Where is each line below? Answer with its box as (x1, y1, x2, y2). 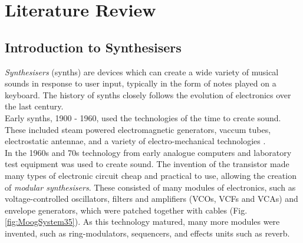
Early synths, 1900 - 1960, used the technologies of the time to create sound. (5, 111, 281, 124)
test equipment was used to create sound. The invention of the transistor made (5, 158, 289, 170)
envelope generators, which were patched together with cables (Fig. (5, 204, 248, 216)
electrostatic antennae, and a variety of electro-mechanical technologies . (5, 135, 266, 147)
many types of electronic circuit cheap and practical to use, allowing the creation (5, 169, 297, 181)
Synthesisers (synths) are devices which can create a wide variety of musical (5, 65, 279, 78)
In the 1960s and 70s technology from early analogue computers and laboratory (5, 146, 292, 158)
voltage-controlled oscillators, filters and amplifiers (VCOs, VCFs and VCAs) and (5, 192, 298, 205)
